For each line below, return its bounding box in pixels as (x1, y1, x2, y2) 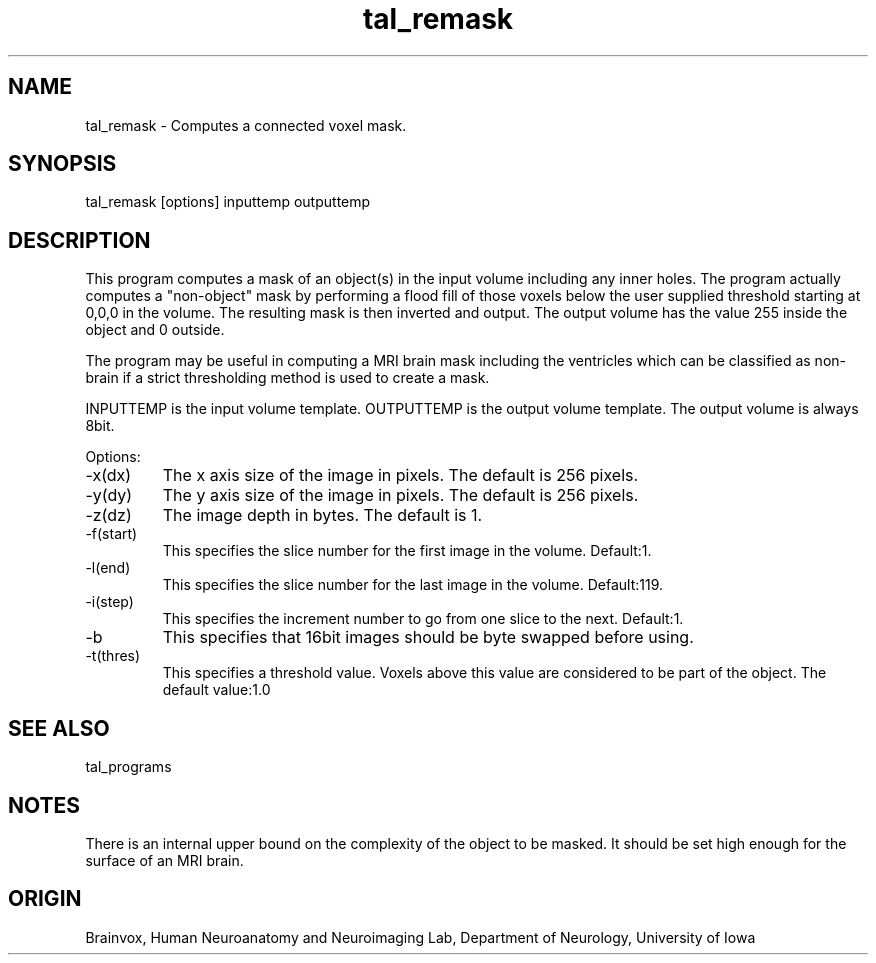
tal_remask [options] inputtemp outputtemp (85, 193, 371, 211)
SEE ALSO (8, 715, 110, 741)
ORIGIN (8, 886, 82, 912)
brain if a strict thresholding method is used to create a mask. (85, 369, 490, 387)
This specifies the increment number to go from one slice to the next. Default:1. (162, 610, 684, 628)
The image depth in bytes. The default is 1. (162, 505, 483, 526)
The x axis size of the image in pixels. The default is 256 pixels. (162, 465, 639, 486)
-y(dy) (85, 485, 133, 506)
